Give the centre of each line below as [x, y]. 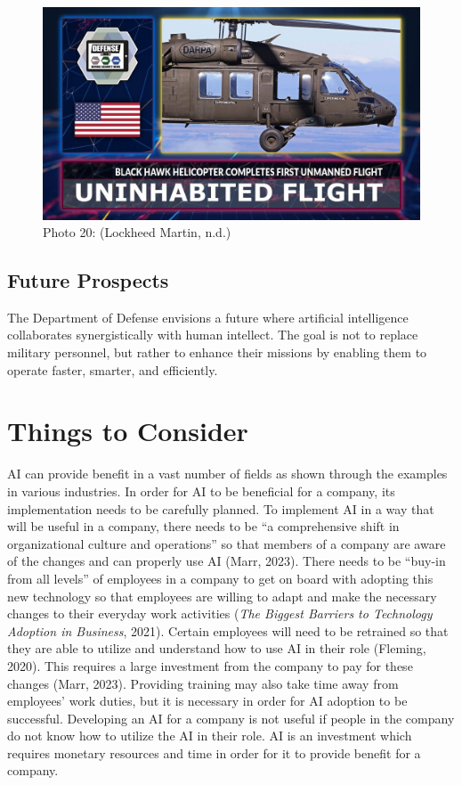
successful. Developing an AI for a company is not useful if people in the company [231, 718]
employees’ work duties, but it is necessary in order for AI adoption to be [207, 701]
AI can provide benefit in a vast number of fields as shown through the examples [227, 474]
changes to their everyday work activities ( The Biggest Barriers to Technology [220, 613]
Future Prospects [88, 280]
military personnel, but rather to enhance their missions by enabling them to [217, 352]
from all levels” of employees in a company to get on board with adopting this [220, 578]
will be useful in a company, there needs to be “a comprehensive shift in [203, 526]
